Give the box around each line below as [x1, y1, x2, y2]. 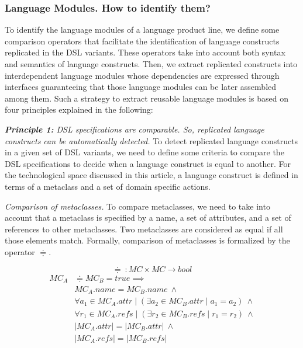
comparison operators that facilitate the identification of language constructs [5, 34, 280, 47]
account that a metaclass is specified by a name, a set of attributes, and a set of [5, 211, 291, 224]
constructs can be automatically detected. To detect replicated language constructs [5, 134, 298, 147]
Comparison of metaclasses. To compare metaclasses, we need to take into [5, 200, 270, 212]
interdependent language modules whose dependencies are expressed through [5, 69, 280, 81]
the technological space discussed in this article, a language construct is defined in [5, 169, 298, 181]
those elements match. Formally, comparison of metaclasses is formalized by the [5, 234, 290, 246]
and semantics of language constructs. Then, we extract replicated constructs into [5, 58, 298, 69]
